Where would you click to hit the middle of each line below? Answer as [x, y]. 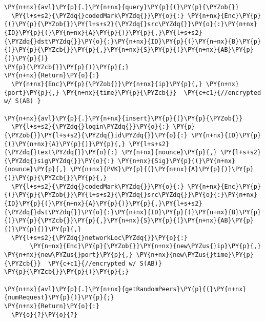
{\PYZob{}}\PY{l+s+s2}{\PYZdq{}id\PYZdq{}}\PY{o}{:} [96, 135]
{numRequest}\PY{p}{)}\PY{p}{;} [59, 298]
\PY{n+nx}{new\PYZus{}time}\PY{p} [195, 255]
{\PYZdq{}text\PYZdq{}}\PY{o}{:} [61, 153]
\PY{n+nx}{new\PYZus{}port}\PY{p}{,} [68, 255]
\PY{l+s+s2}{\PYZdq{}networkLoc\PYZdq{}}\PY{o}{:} [99, 238]
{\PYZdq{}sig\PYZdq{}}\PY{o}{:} [59, 161]
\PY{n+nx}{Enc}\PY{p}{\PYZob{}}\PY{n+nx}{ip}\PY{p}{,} [107, 84]
